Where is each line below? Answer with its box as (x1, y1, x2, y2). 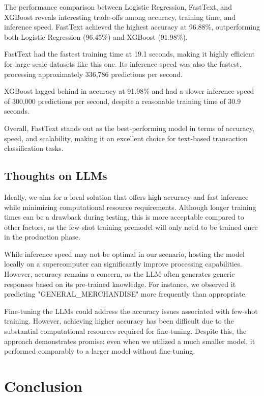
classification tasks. (4, 143, 64, 153)
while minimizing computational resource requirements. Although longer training (4, 201, 256, 212)
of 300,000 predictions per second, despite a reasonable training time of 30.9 (4, 95, 241, 106)
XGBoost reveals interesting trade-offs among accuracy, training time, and (4, 11, 236, 22)
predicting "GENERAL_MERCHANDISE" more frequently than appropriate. (4, 288, 247, 299)
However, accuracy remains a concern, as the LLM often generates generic (4, 269, 235, 279)
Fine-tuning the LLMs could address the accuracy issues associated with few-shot (4, 305, 258, 316)
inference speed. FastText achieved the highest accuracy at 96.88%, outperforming (4, 21, 260, 32)
